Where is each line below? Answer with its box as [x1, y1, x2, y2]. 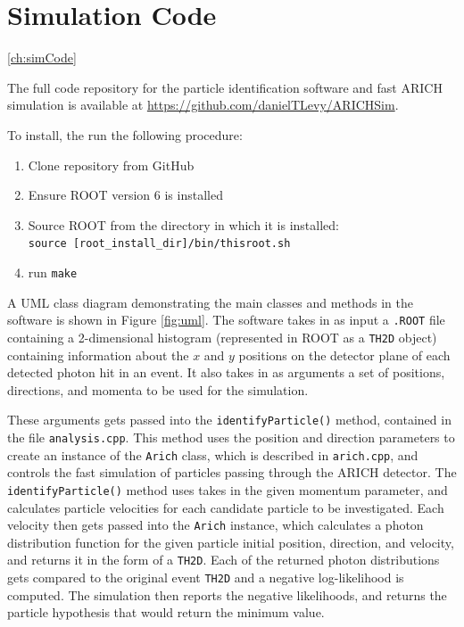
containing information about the [7, 345, 189, 364]
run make [28, 262, 78, 281]
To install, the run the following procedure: [7, 125, 243, 144]
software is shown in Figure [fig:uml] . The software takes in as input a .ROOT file [7, 310, 445, 329]
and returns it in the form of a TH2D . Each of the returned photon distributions [7, 550, 440, 569]
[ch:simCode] [7, 48, 77, 67]
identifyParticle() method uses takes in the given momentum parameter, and [7, 480, 448, 499]
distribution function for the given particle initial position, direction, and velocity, [7, 532, 454, 551]
